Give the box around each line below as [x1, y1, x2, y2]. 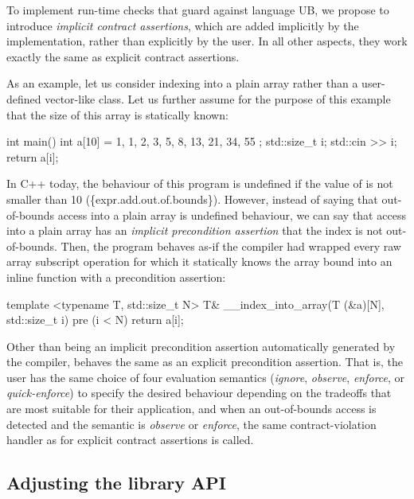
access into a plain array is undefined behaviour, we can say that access [57, 206, 406, 223]
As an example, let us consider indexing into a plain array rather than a [6, 75, 358, 92]
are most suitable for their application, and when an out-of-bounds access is [6, 400, 377, 417]
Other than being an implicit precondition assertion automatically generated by [6, 337, 396, 354]
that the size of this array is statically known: [6, 106, 228, 123]
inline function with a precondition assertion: [6, 268, 226, 285]
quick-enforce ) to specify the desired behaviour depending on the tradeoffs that [6, 384, 392, 401]
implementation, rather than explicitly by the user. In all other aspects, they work [6, 33, 408, 49]
